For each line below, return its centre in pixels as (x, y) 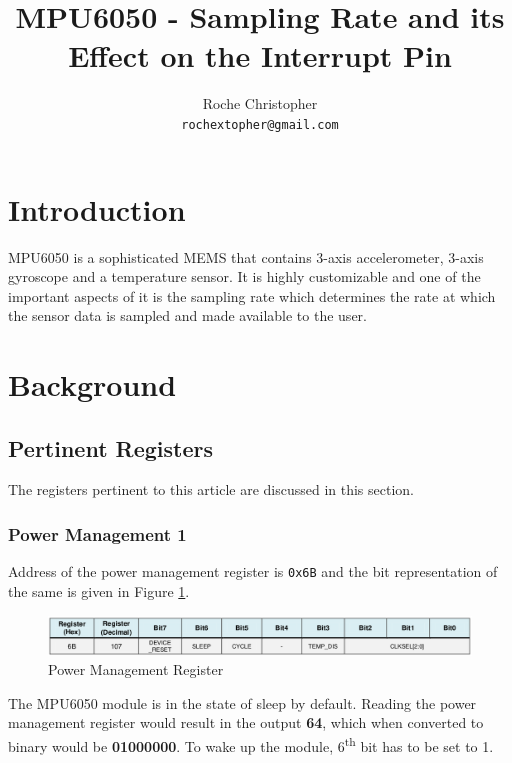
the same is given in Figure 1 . (99, 590)
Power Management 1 (97, 533)
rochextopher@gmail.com (260, 124)
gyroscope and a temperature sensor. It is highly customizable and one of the (244, 276)
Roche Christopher (260, 103)
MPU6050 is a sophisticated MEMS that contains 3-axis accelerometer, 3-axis (246, 256)
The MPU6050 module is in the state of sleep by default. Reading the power (242, 702)
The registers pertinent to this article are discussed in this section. (211, 489)
